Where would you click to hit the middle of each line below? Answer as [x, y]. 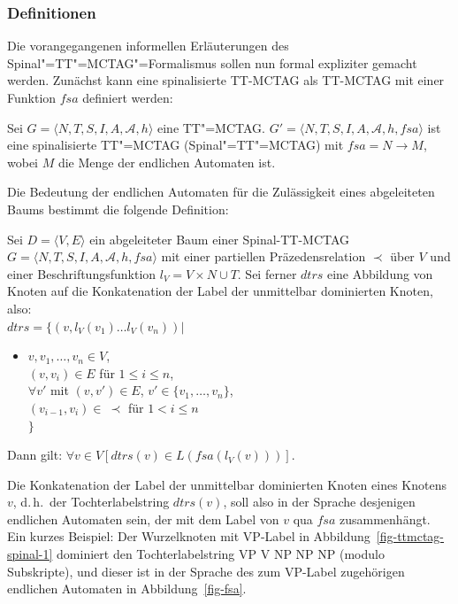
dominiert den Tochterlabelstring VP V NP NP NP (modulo [221, 554]
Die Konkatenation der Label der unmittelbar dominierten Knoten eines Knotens [227, 484]
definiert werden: [128, 97]
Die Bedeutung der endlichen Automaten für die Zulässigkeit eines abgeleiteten [221, 192]
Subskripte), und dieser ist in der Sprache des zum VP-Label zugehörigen [206, 571]
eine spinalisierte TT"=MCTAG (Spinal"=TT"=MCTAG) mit [176, 145]
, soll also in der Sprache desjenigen [319, 502]
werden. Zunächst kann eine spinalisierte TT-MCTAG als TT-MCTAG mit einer [226, 80]
